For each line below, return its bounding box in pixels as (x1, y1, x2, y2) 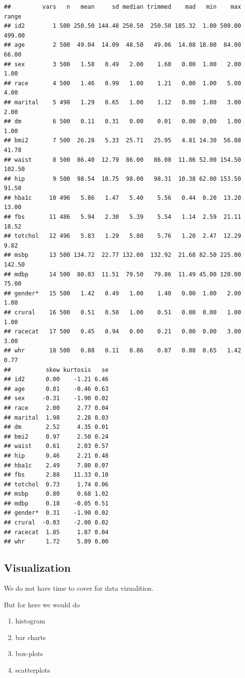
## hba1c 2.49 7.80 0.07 (4, 462, 109, 469)
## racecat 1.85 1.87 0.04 (4, 528, 109, 536)
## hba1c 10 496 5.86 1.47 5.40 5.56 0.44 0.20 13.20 (4, 194, 241, 201)
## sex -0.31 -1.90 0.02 (4, 395, 109, 402)
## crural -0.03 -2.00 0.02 (4, 519, 109, 526)
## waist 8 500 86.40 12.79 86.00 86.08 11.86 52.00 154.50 (4, 156, 241, 163)
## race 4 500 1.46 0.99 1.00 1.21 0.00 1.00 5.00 (4, 79, 241, 87)
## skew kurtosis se (4, 366, 109, 373)
